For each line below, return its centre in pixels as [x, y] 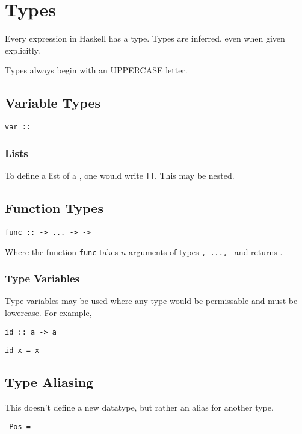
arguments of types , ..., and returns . [205, 251]
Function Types [54, 208]
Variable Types [53, 103]
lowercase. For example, [48, 312]
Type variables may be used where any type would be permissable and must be [151, 301]
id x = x [22, 351]
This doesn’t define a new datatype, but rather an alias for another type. [139, 407]
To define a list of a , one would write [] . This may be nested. [120, 175]
